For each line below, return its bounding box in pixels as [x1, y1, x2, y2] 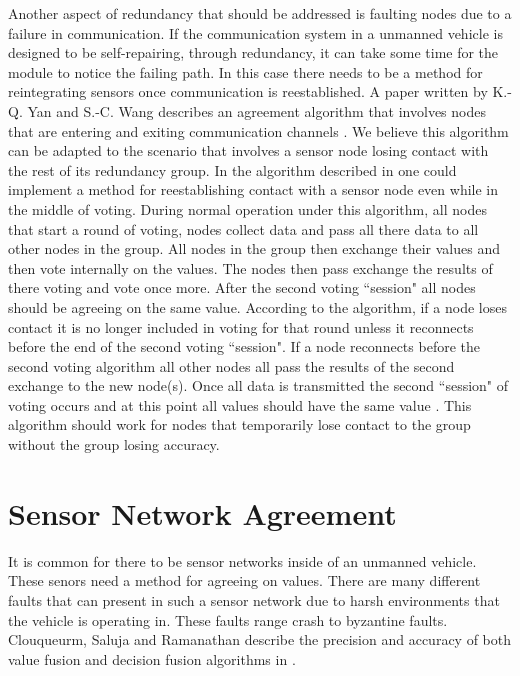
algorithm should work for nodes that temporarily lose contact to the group [8, 414, 471, 435]
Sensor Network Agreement [8, 492, 397, 533]
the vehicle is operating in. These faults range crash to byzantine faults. [8, 609, 448, 630]
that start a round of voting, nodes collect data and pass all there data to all [8, 218, 479, 239]
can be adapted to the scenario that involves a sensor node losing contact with [8, 140, 489, 161]
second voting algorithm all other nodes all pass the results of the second [8, 355, 455, 376]
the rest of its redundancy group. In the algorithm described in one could [8, 159, 457, 180]
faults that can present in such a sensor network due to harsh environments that [8, 589, 500, 610]
